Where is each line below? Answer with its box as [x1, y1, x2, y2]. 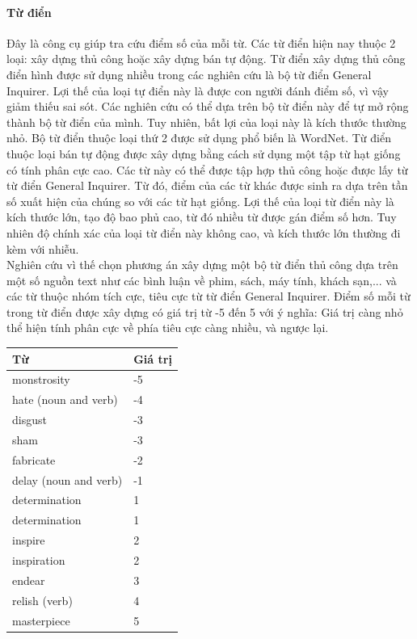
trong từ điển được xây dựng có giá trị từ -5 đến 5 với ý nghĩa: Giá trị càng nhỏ [6, 303, 403, 320]
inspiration [12, 552, 65, 569]
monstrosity [12, 371, 70, 388]
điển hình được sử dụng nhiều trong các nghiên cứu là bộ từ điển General [6, 65, 372, 82]
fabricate [12, 451, 56, 468]
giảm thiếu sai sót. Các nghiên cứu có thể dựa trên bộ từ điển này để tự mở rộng [6, 98, 409, 115]
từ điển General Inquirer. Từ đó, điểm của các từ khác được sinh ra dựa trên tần [6, 177, 408, 194]
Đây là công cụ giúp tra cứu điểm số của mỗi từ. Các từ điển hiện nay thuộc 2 [6, 34, 396, 51]
